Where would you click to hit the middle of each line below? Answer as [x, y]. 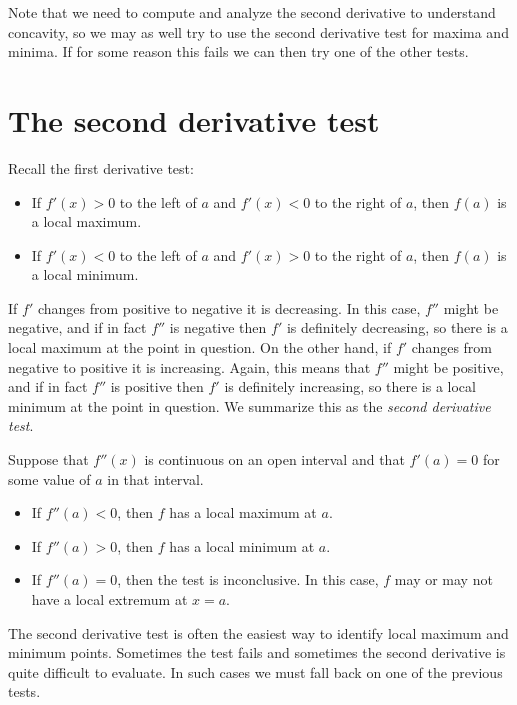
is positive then [157, 386]
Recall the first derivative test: [101, 167]
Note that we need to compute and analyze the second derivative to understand [252, 12]
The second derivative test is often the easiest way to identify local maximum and [258, 632]
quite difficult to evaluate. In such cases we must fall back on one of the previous [255, 671]
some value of [49, 478]
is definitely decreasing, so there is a [397, 327]
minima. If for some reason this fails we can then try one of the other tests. [238, 51]
